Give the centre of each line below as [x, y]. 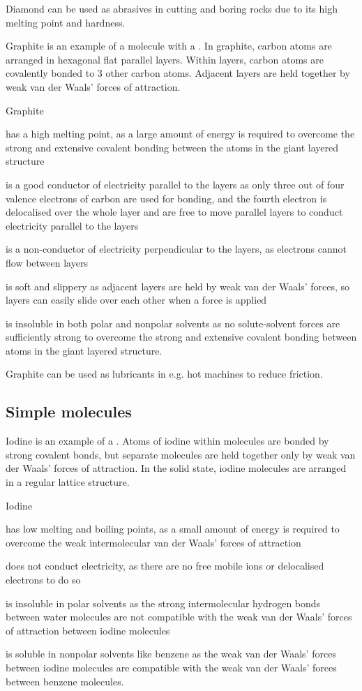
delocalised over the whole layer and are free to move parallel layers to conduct [174, 212]
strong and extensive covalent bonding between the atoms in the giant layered [172, 147]
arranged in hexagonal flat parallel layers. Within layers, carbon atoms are [165, 59]
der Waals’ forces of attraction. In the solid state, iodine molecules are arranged [176, 468]
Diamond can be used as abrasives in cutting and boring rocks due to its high [172, 8]
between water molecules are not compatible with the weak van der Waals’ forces [179, 617]
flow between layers [47, 262]
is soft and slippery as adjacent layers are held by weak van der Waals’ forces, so [178, 286]
